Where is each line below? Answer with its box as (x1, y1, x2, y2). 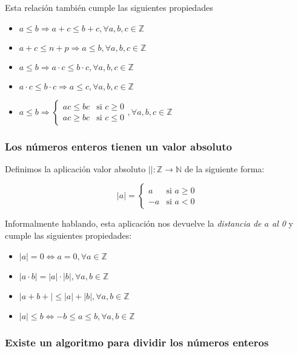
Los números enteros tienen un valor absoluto (5, 138, 232, 154)
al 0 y (271, 217, 293, 230)
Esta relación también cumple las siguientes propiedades (5, 1, 213, 13)
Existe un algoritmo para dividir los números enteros (5, 334, 269, 349)
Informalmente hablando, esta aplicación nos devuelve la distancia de (5, 217, 262, 230)
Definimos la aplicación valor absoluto (5, 162, 146, 175)
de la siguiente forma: (184, 162, 265, 175)
